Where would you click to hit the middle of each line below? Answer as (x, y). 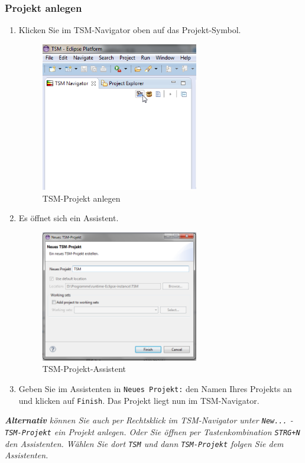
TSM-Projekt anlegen (81, 198)
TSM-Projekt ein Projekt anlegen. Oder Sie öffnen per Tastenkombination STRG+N (152, 431)
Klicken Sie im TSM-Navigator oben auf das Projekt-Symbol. (130, 30)
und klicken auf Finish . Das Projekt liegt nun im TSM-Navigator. (139, 400)
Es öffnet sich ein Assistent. (69, 218)
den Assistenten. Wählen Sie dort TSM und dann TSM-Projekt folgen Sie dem (144, 443)
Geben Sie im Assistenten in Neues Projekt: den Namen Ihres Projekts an (155, 388)
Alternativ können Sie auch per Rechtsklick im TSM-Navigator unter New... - (149, 420)
